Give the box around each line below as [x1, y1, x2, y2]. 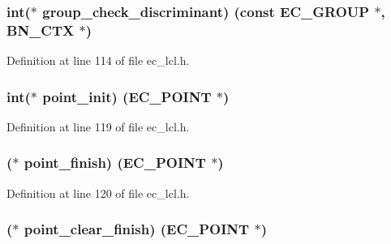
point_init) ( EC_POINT [42, 86, 212, 106]
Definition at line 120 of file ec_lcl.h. [6, 184, 190, 201]
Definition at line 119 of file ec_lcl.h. [6, 118, 190, 135]
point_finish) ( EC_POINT [24, 152, 206, 173]
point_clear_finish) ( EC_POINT [24, 219, 250, 239]
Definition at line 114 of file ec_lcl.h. [6, 52, 190, 69]
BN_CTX [6, 19, 75, 40]
